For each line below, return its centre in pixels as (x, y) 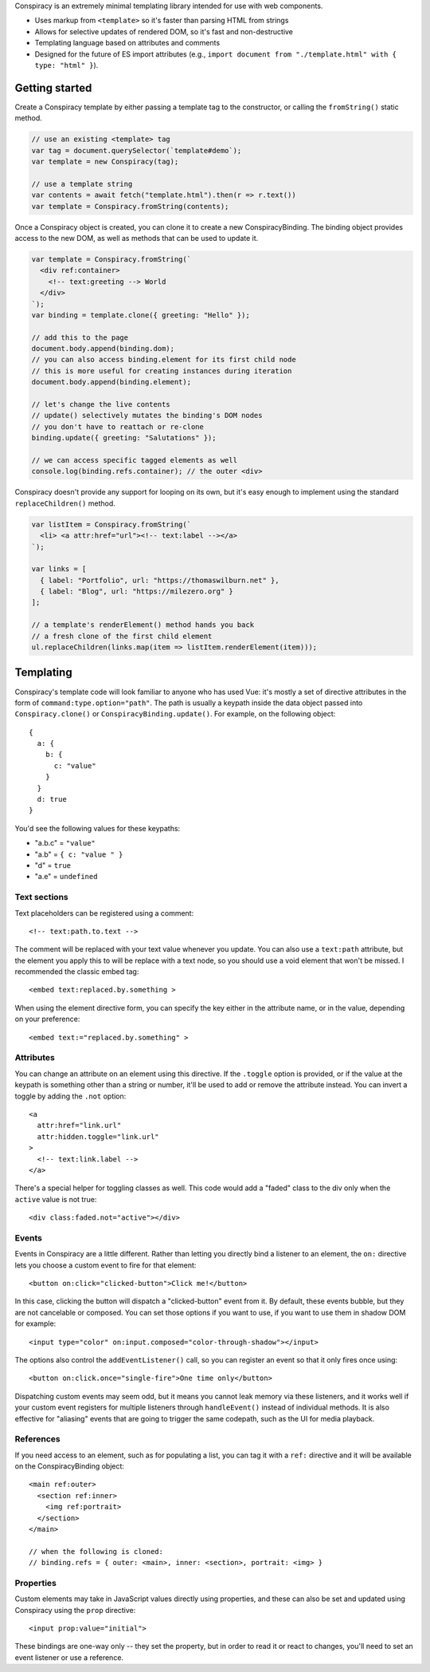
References (37, 1439)
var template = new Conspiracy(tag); (105, 162)
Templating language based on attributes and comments (127, 43)
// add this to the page (80, 337)
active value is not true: (56, 1199)
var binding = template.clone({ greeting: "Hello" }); (141, 315)
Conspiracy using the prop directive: (75, 1610)
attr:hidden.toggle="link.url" (98, 1136)
